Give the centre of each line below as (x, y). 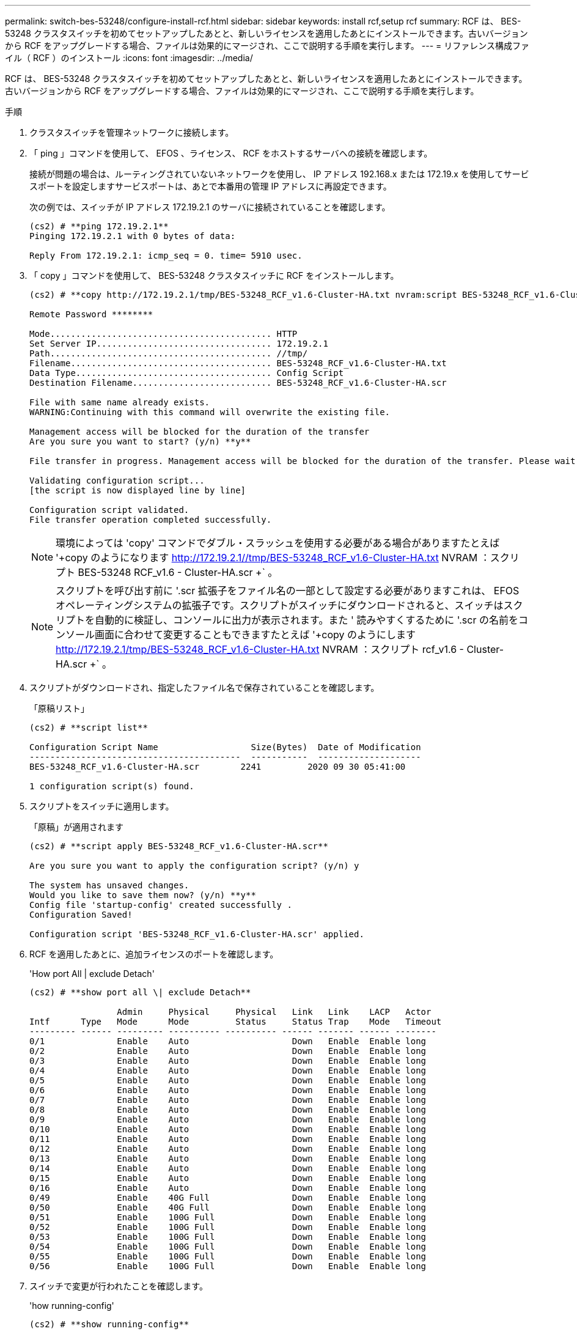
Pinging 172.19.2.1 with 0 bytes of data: (133, 236)
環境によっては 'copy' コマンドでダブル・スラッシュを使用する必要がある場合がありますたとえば (278, 543)
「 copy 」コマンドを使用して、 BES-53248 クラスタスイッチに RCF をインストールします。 (214, 275)
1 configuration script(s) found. (112, 786)
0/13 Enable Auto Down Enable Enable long (228, 1159)
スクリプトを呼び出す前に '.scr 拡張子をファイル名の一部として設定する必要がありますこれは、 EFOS (288, 591)
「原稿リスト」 (59, 708)
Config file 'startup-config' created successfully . (161, 905)
